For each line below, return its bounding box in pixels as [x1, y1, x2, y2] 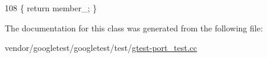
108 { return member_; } [5, 2, 97, 14]
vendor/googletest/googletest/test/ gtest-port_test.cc [5, 41, 197, 54]
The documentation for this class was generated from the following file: [5, 21, 263, 34]
